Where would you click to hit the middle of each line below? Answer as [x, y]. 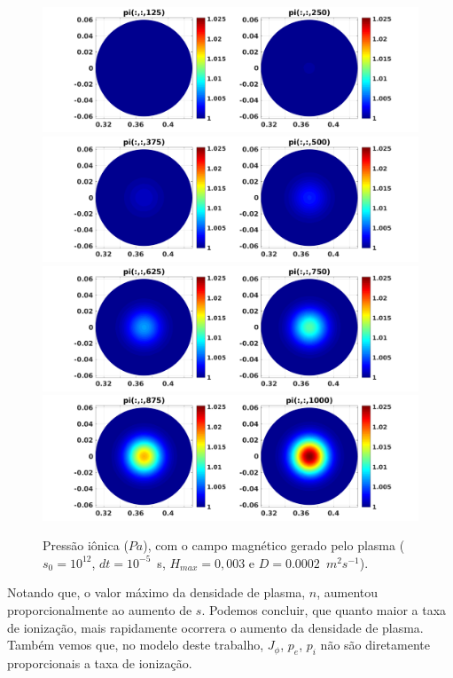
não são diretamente [375, 645]
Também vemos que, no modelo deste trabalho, [136, 645]
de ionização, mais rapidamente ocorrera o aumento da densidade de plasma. [215, 627]
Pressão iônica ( [86, 545]
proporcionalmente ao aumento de [100, 609]
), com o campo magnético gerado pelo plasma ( [274, 545]
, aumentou [348, 592]
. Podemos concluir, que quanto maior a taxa [324, 609]
